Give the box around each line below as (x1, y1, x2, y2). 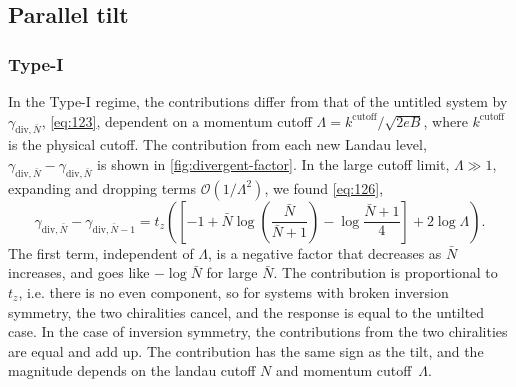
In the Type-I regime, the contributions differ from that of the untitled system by (8, 91, 508, 111)
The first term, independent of (8, 242, 194, 263)
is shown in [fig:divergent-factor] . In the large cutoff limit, (97, 153, 450, 174)
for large (206, 262, 258, 283)
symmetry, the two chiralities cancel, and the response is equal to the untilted (8, 301, 485, 322)
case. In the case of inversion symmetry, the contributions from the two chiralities (8, 321, 508, 342)
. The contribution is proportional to (273, 262, 498, 283)
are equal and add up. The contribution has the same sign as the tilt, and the (8, 340, 484, 361)
